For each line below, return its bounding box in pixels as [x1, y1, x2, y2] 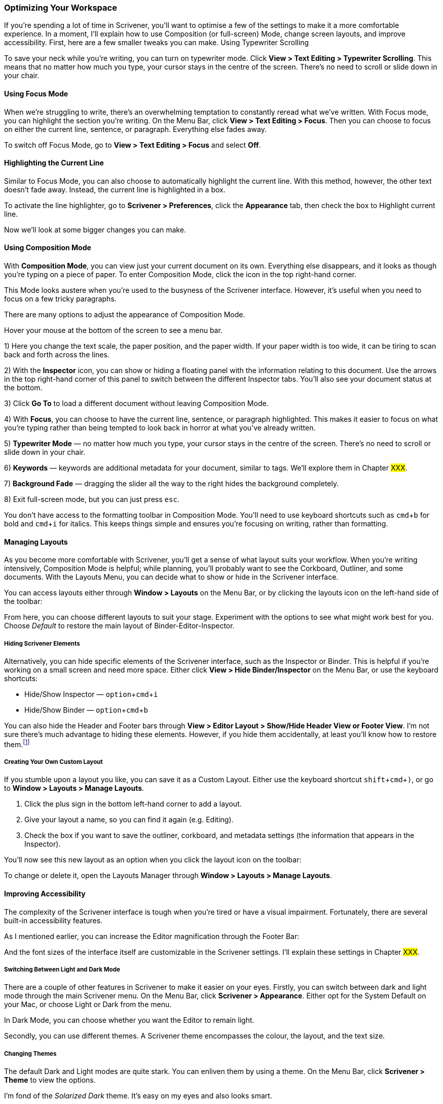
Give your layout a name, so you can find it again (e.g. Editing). [24, 815, 234, 824]
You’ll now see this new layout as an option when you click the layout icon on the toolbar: [4, 855, 302, 864]
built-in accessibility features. [4, 916, 103, 925]
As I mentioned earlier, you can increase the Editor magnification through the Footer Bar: [4, 931, 300, 941]
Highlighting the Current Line [4, 158, 104, 168]
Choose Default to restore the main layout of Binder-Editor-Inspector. [4, 621, 235, 630]
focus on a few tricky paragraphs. [4, 294, 117, 304]
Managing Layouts [4, 537, 68, 546]
